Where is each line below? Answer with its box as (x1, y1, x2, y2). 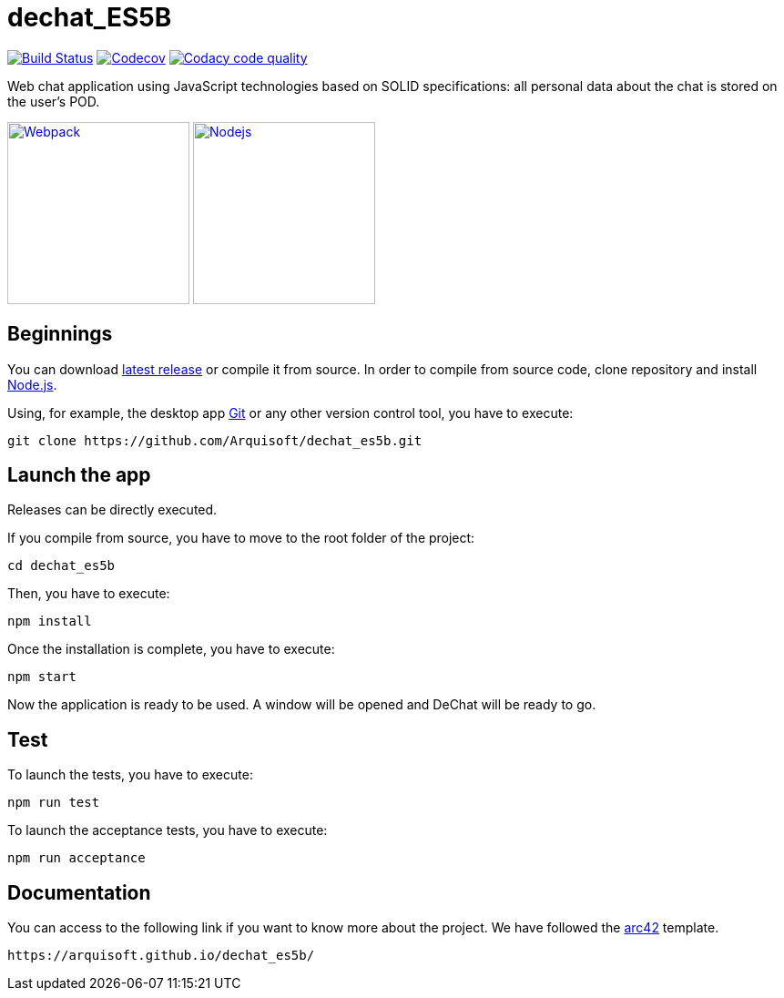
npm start (7, 669, 76, 685)
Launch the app (7, 463, 151, 487)
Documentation (7, 881, 151, 904)
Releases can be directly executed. (7, 502, 218, 518)
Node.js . (7, 376, 57, 392)
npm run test (7, 795, 100, 810)
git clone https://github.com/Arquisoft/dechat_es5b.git (7, 433, 423, 448)
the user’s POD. (7, 93, 100, 109)
